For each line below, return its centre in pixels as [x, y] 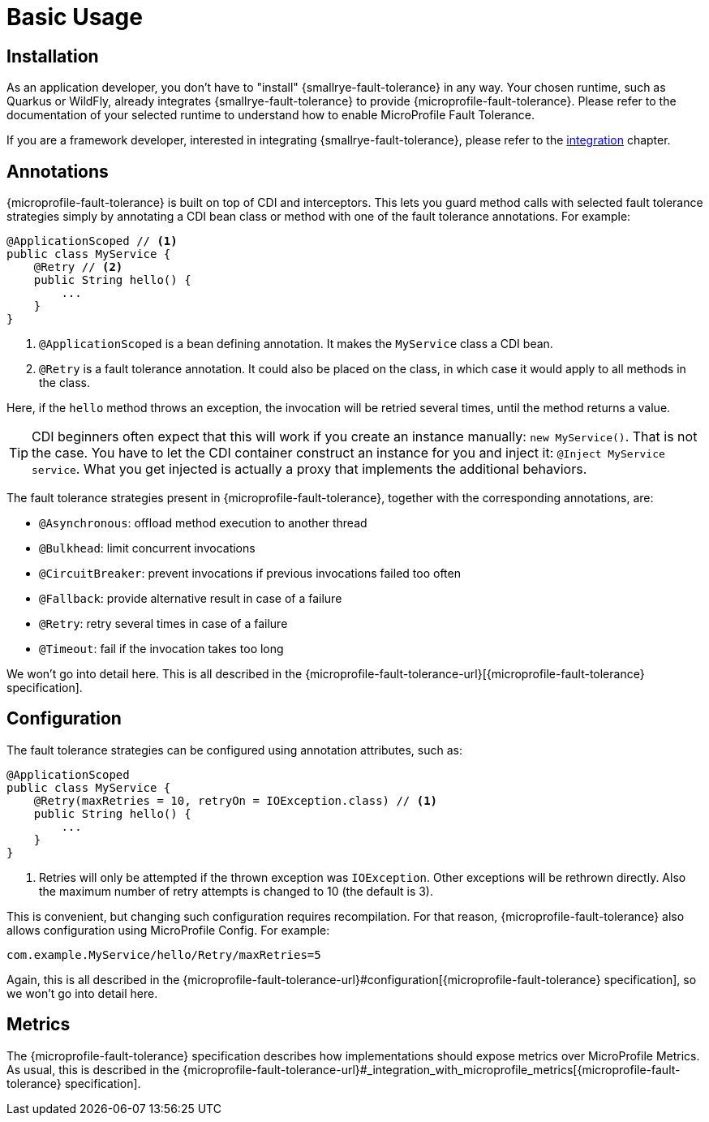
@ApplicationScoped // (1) [92, 241]
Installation [53, 56]
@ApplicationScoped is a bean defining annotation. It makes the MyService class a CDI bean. [296, 344]
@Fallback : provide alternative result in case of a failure [191, 599]
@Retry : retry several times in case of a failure [163, 624]
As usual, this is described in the [93, 1069]
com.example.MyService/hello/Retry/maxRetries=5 [164, 954]
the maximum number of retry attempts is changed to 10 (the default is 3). [236, 891]
